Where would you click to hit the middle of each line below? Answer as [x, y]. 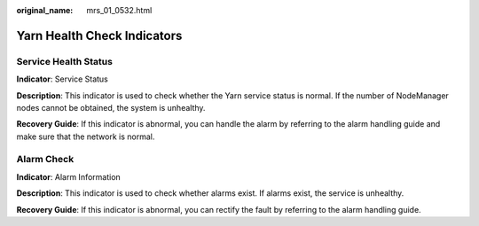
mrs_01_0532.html [119, 10]
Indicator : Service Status [62, 79]
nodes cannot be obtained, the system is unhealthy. [111, 107]
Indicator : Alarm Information [69, 176]
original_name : [45, 10]
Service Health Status [64, 61]
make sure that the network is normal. [86, 136]
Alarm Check [45, 160]
